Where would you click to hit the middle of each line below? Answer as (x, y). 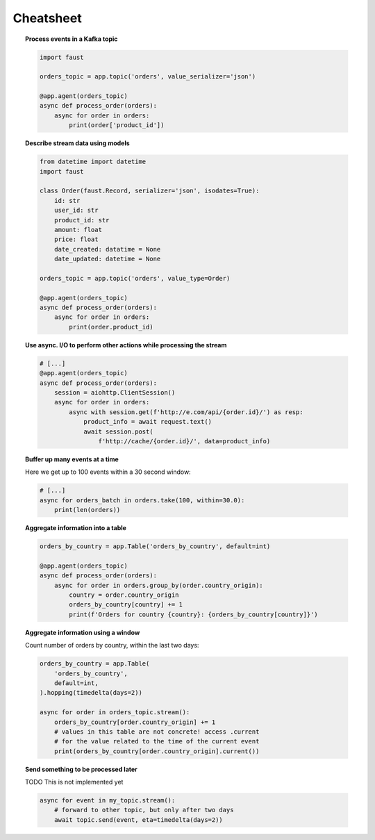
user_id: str (76, 211)
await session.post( (118, 431)
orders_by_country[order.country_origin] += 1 (135, 722)
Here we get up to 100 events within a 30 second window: (108, 472)
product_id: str (82, 220)
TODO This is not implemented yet (74, 782)
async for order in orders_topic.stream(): (115, 713)
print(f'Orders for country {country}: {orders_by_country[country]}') (194, 614)
